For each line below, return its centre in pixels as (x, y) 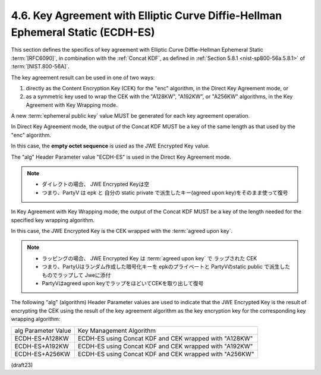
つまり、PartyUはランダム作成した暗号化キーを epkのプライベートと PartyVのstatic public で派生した (166, 267)
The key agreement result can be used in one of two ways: (83, 77)
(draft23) (22, 365)
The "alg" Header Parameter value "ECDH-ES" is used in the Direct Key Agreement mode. (121, 157)
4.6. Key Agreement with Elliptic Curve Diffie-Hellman (147, 15)
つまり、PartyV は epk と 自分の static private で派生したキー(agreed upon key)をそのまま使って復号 (165, 193)
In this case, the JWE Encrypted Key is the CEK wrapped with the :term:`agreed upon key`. (122, 231)
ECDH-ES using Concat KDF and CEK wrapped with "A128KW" (165, 338)
